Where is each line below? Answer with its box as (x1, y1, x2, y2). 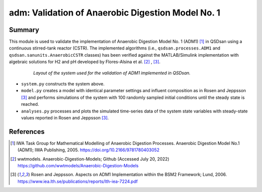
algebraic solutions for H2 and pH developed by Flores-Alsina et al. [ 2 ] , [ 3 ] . (9, 59, 161, 65)
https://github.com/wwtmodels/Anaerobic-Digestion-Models (17, 163, 139, 169)
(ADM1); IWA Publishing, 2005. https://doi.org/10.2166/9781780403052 (17, 147, 160, 153)
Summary (9, 26, 39, 34)
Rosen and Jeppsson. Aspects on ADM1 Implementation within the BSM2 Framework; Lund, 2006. (31, 172, 227, 177)
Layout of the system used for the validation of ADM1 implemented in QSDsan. (33, 70, 191, 76)
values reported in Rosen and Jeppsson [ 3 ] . (21, 114, 109, 121)
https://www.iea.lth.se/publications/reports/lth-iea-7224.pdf (17, 178, 138, 184)
